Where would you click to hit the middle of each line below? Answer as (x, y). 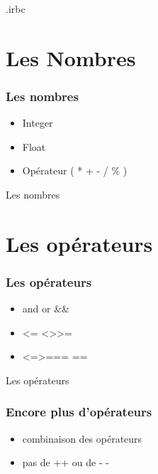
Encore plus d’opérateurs (79, 412)
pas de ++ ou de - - (66, 462)
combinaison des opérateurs (82, 438)
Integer (38, 123)
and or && (46, 309)
